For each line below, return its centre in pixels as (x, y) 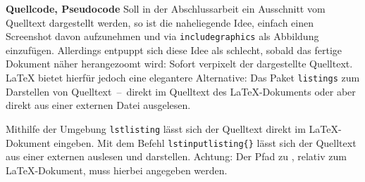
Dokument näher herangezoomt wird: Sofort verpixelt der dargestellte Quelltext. (179, 64)
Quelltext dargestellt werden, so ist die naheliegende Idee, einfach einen (160, 22)
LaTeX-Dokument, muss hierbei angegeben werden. (117, 170)
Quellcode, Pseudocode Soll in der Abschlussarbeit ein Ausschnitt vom (166, 8)
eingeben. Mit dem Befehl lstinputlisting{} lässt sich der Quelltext (205, 142)
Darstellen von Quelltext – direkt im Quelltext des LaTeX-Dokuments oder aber (181, 91)
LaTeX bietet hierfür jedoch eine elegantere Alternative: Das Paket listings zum (183, 78)
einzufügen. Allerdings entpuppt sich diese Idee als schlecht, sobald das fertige (174, 50)
